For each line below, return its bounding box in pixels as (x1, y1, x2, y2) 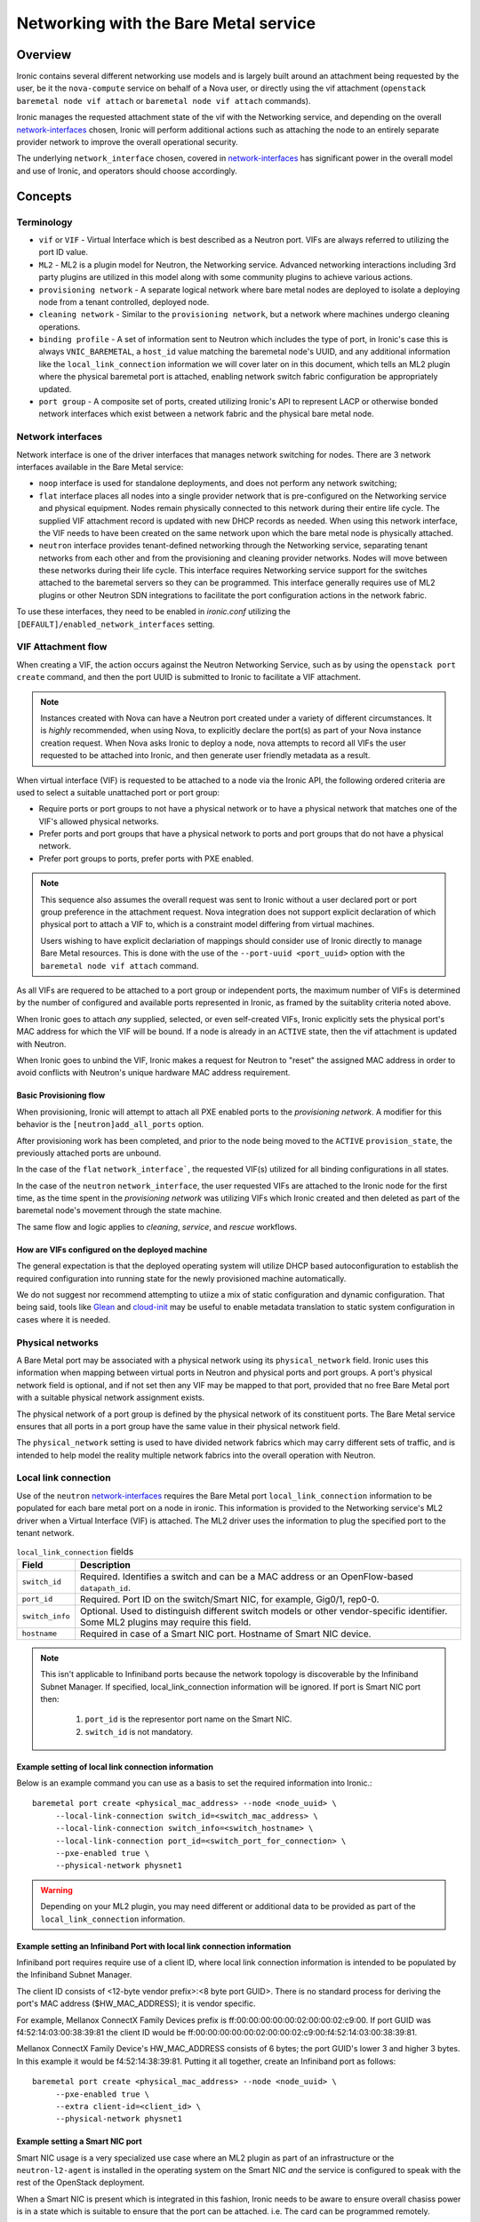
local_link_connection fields (16, 1545, 134, 1557)
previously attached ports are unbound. (16, 1147, 162, 1158)
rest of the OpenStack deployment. (16, 2178, 146, 2188)
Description (80, 1558, 131, 1571)
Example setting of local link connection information (16, 1761, 213, 1772)
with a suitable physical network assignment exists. (16, 1392, 204, 1403)
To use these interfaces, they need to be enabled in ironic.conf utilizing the (16, 606, 291, 617)
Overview (16, 47, 72, 62)
